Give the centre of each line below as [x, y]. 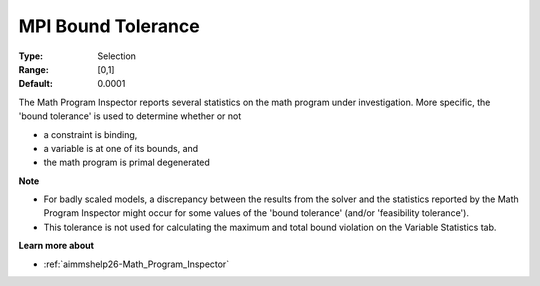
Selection [117, 56]
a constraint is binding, [90, 134]
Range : [33, 69]
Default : [36, 84]
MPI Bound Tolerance [109, 26]
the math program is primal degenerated [126, 162]
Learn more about [56, 246]
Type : [31, 56]
